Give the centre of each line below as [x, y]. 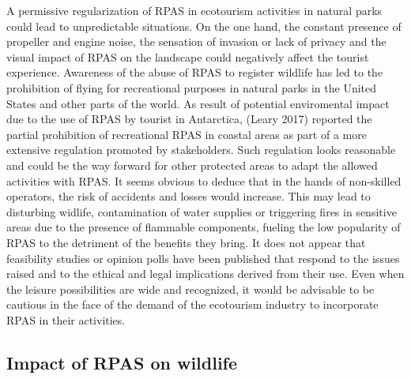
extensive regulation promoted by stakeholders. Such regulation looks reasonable [201, 150]
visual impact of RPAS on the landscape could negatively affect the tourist [188, 56]
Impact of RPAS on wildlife [122, 362]
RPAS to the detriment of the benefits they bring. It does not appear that [186, 242]
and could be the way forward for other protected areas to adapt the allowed [192, 165]
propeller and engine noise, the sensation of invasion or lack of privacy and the [196, 41]
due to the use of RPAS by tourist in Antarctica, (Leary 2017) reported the [189, 119]
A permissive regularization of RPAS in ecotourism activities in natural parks [194, 10]
